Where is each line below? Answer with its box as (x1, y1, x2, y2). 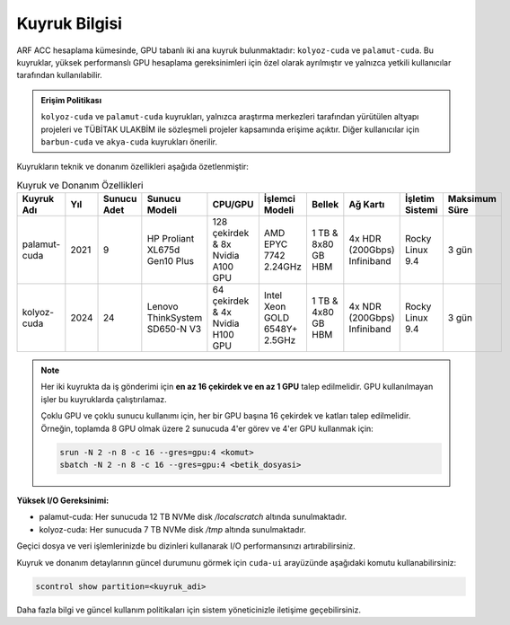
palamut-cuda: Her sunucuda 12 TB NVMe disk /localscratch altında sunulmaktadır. (39, 512, 347, 523)
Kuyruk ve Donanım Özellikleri (16, 179, 144, 191)
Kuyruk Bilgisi (16, 13, 123, 33)
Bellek (311, 198, 339, 211)
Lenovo (146, 301, 179, 313)
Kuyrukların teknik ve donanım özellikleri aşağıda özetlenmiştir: (16, 162, 249, 172)
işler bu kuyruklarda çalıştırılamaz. (40, 393, 168, 404)
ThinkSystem (146, 312, 203, 324)
